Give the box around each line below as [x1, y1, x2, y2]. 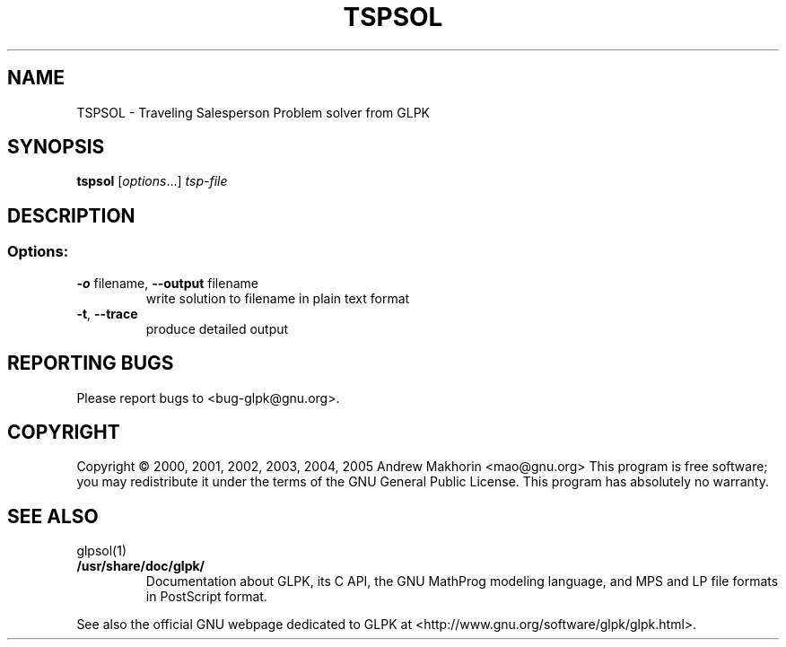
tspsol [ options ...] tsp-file [76, 173, 228, 189]
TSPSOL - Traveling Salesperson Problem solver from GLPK [76, 104, 430, 120]
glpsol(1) [76, 543, 127, 559]
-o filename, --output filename [76, 275, 258, 291]
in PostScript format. [145, 589, 267, 605]
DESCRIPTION [7, 204, 135, 227]
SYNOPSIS [7, 136, 105, 159]
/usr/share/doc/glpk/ [76, 558, 205, 574]
